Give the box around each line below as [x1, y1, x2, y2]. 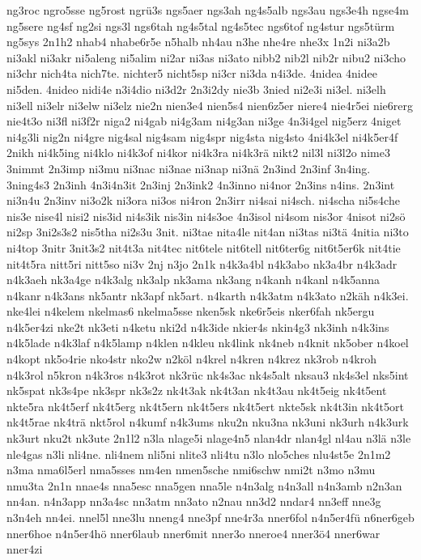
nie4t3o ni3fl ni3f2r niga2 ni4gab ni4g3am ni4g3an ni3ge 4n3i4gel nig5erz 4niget [6, 112, 402, 129]
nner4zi [6, 541, 43, 558]
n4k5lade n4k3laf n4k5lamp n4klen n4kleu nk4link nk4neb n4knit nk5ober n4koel [6, 334, 409, 351]
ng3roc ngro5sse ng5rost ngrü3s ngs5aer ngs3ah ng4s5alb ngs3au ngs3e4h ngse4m [6, 2, 409, 18]
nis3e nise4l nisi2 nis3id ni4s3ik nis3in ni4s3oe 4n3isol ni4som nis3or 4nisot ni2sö [6, 207, 406, 224]
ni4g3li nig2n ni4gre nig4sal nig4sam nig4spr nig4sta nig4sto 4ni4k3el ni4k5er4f [6, 128, 398, 145]
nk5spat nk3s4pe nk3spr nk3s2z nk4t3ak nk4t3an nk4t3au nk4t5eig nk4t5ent [6, 382, 387, 399]
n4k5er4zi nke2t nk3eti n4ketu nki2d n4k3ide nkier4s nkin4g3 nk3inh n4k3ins [6, 318, 389, 335]
